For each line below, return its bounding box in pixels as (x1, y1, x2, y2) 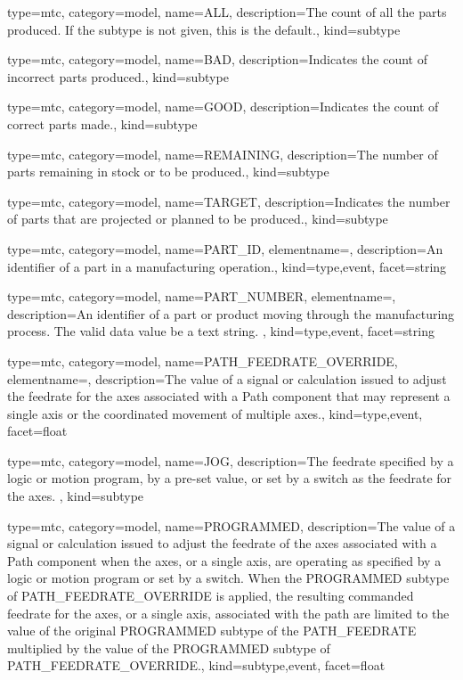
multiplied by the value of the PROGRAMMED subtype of (7, 638, 330, 657)
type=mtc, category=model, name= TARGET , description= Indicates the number (7, 192, 451, 210)
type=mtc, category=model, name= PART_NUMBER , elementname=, (7, 287, 396, 306)
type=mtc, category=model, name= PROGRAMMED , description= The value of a (7, 516, 456, 535)
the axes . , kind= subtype (7, 487, 144, 505)
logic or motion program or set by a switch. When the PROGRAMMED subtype (7, 569, 450, 587)
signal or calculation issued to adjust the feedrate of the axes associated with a (7, 534, 437, 553)
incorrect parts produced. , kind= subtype (7, 67, 229, 86)
